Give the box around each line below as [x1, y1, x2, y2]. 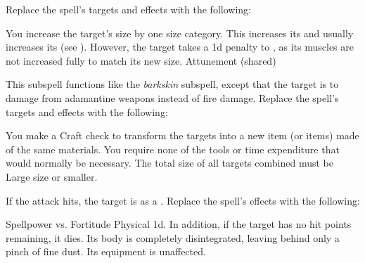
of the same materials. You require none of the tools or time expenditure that [6, 141, 340, 156]
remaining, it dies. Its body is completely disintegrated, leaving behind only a [6, 230, 340, 245]
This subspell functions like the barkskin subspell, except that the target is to [6, 77, 339, 91]
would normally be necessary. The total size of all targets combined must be [6, 155, 333, 170]
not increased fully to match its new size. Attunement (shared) [6, 53, 276, 68]
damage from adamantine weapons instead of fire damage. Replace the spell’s [6, 90, 339, 105]
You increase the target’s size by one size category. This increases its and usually [6, 25, 354, 40]
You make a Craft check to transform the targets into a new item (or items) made [6, 128, 359, 143]
